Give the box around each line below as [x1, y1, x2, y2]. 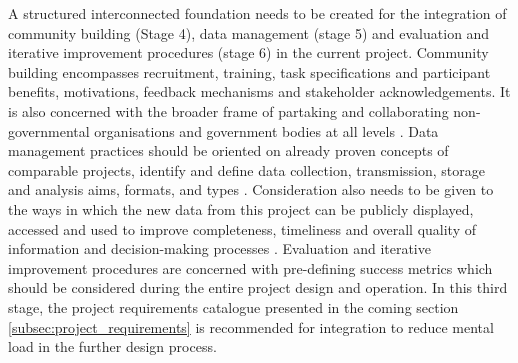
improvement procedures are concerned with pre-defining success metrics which [8, 257, 493, 278]
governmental [8, 120, 90, 141]
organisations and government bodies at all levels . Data [94, 120, 439, 141]
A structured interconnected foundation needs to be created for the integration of [8, 3, 507, 23]
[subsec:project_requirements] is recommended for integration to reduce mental [8, 316, 494, 337]
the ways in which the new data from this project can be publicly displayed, [8, 198, 474, 219]
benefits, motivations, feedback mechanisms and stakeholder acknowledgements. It [8, 81, 511, 102]
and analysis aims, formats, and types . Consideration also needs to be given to [8, 179, 494, 200]
